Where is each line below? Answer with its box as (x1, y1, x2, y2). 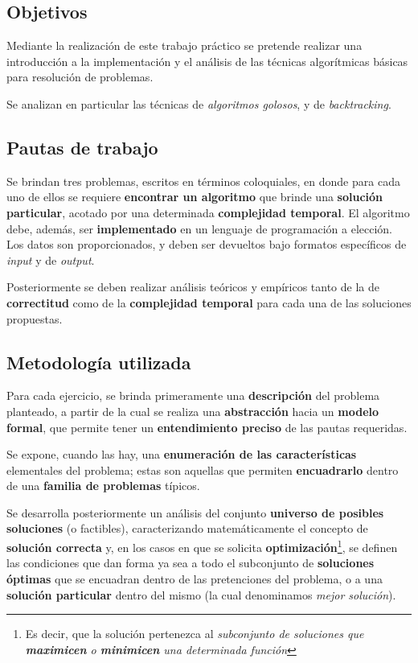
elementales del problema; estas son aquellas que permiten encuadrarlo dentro (6, 461, 399, 478)
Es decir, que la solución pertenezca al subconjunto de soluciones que (25, 625, 364, 642)
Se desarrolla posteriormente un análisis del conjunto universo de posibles (6, 504, 384, 521)
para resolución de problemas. (6, 68, 154, 85)
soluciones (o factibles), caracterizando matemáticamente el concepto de (6, 520, 368, 537)
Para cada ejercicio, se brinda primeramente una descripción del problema (6, 387, 380, 404)
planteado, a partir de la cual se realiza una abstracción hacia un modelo (6, 402, 379, 419)
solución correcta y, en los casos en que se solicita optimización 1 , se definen (6, 537, 398, 555)
